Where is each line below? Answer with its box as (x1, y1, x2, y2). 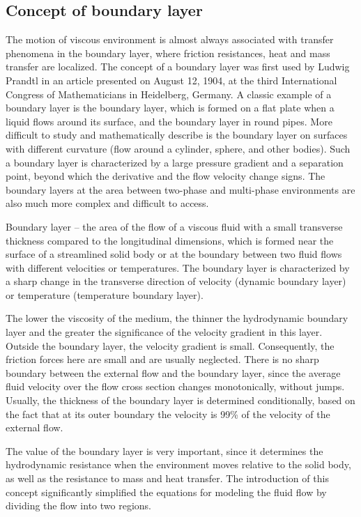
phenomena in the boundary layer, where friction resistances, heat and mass (6, 45, 330, 60)
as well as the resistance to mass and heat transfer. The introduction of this (6, 471, 329, 486)
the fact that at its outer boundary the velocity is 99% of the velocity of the (6, 406, 330, 421)
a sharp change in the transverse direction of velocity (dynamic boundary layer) (6, 274, 346, 288)
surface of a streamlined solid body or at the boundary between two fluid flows (6, 247, 342, 261)
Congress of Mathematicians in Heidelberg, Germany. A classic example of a (6, 86, 332, 101)
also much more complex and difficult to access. (6, 196, 209, 210)
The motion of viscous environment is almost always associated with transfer (6, 32, 334, 47)
